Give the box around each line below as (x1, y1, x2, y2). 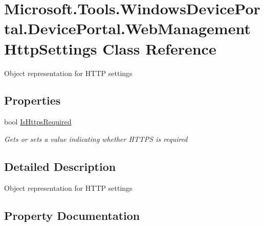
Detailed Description (4, 158, 116, 174)
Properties (4, 92, 61, 108)
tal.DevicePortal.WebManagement (4, 18, 251, 39)
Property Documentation (4, 207, 140, 223)
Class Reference (102, 38, 216, 59)
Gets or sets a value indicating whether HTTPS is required (4, 133, 188, 144)
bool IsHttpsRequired (4, 116, 72, 127)
